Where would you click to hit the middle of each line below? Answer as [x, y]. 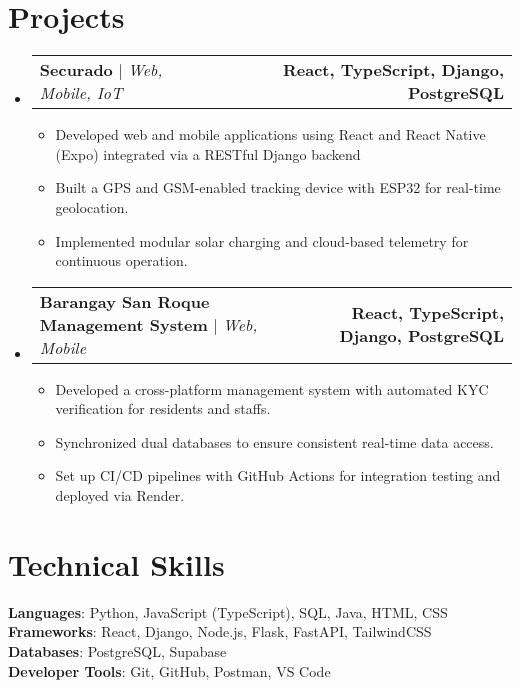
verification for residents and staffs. [163, 408]
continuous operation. [121, 260]
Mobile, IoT [81, 93]
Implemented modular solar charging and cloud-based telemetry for [262, 240]
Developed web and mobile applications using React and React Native [270, 134]
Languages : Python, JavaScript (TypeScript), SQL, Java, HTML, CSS [228, 611]
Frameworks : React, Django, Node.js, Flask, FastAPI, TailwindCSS [220, 631]
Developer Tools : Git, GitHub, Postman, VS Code [169, 670]
